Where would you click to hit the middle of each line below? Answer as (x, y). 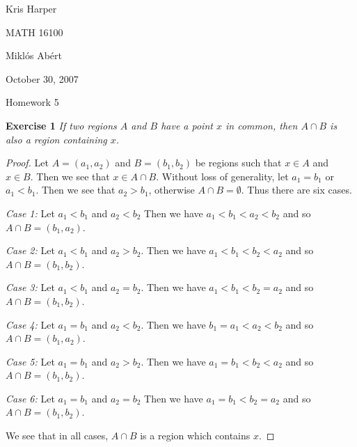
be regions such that (238, 163)
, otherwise (172, 190)
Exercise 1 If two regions (61, 125)
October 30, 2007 (42, 78)
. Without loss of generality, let (222, 176)
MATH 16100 (34, 32)
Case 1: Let (30, 213)
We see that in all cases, (57, 436)
